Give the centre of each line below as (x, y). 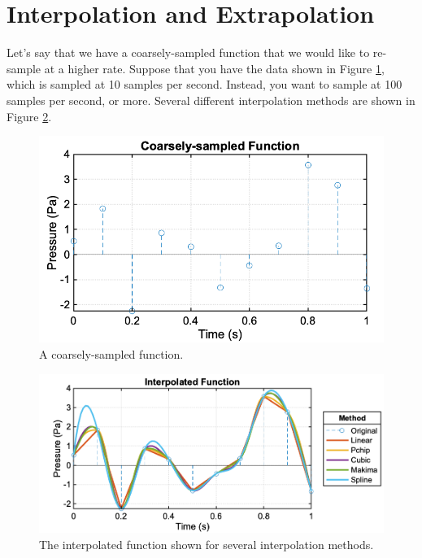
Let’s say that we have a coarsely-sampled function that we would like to (188, 52)
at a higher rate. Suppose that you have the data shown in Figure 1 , (214, 68)
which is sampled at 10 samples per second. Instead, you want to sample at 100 (204, 84)
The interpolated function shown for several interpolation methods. (207, 544)
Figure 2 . (29, 116)
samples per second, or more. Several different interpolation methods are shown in (211, 100)
